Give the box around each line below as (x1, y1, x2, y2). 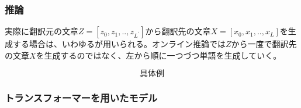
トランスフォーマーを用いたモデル (5, 91, 158, 105)
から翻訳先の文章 (145, 25, 211, 37)
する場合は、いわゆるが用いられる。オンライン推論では (12, 38, 226, 50)
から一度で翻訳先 (231, 38, 297, 50)
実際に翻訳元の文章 (5, 25, 78, 37)
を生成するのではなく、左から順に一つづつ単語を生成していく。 (36, 49, 282, 61)
